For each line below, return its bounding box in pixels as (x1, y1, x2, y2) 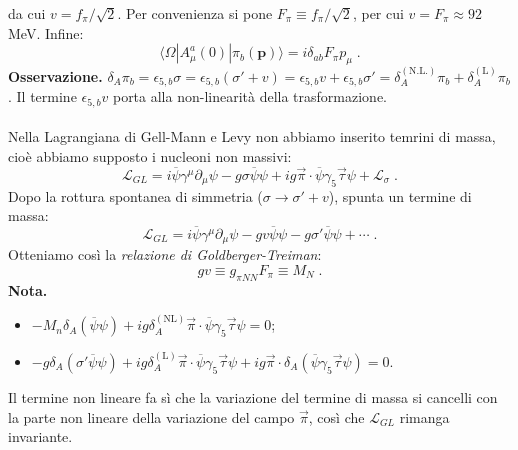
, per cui (352, 3, 404, 23)
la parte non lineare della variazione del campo (8, 406, 295, 427)
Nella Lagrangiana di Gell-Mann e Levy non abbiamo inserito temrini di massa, (8, 126, 496, 147)
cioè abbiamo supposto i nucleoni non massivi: (8, 145, 292, 166)
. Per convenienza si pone (117, 3, 273, 23)
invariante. (8, 426, 73, 447)
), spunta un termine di (328, 185, 472, 206)
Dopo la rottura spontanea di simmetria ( (8, 185, 263, 206)
